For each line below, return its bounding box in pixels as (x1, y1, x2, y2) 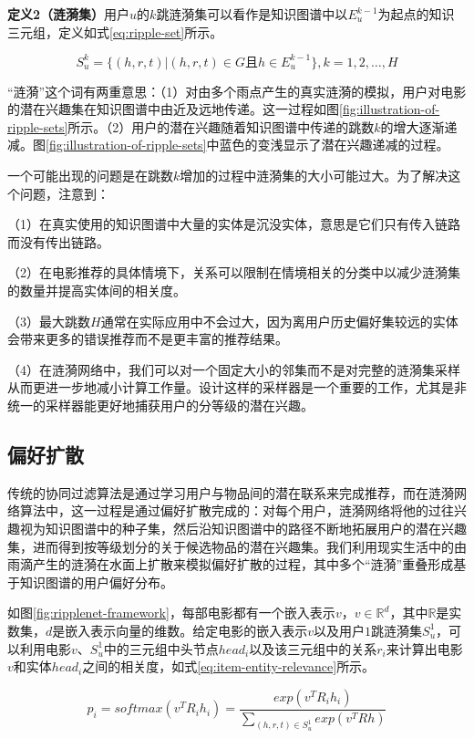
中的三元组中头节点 (103, 639, 219, 658)
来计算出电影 (386, 639, 463, 658)
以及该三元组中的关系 (249, 639, 377, 658)
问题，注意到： (19, 183, 109, 203)
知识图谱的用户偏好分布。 (19, 572, 173, 591)
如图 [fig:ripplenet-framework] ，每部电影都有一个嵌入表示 (7, 603, 335, 622)
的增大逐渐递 (380, 117, 458, 136)
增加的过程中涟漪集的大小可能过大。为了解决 (180, 166, 448, 185)
